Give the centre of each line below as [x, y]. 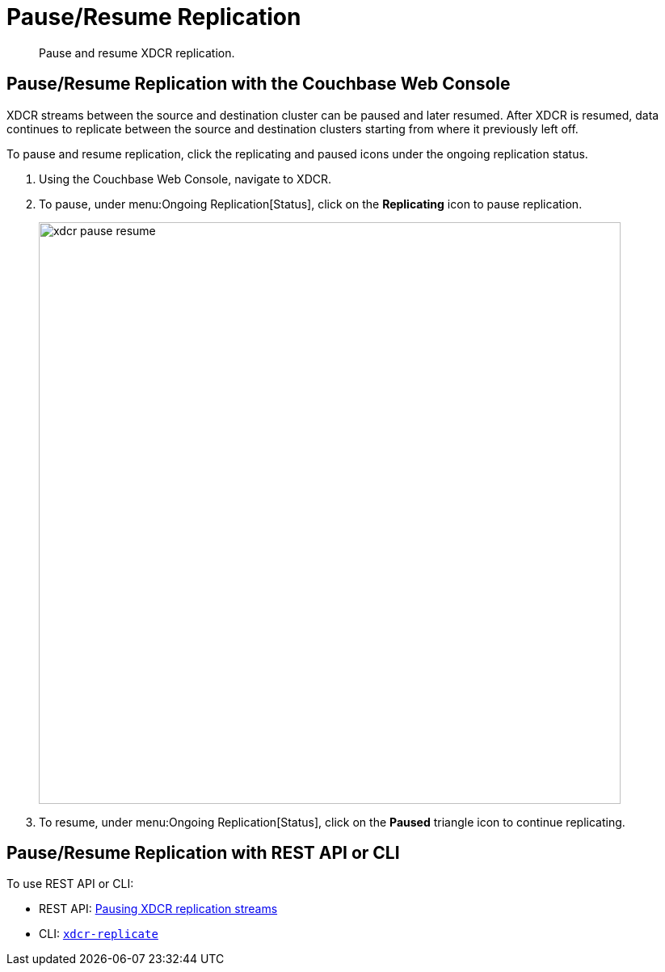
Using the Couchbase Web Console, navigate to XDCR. [185, 179]
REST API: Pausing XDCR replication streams [158, 909]
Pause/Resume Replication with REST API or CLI [203, 853]
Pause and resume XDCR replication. [137, 53]
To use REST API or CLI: [70, 884]
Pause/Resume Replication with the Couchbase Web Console [259, 84]
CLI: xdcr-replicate [99, 934]
